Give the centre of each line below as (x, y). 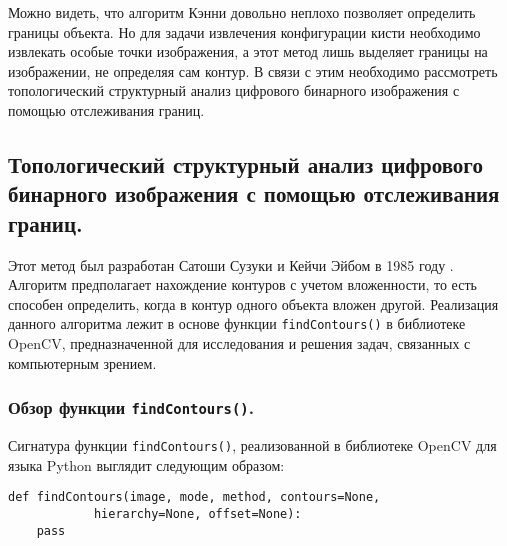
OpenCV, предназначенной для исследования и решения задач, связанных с (239, 342)
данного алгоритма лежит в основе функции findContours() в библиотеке (237, 323)
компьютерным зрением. (82, 362)
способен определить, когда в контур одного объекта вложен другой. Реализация (253, 303)
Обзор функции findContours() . (131, 407)
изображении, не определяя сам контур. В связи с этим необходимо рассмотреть (253, 70)
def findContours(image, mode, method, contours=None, (194, 497)
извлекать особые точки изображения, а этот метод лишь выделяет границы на (248, 51)
